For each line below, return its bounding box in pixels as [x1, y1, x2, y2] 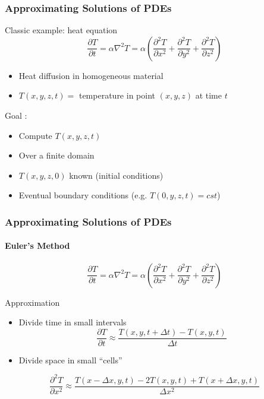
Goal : [5, 109, 27, 121]
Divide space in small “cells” [18, 353, 122, 366]
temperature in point [78, 89, 155, 102]
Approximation [5, 296, 60, 308]
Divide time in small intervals [18, 316, 127, 328]
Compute [18, 129, 52, 141]
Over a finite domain [18, 149, 95, 161]
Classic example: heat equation [5, 24, 118, 36]
